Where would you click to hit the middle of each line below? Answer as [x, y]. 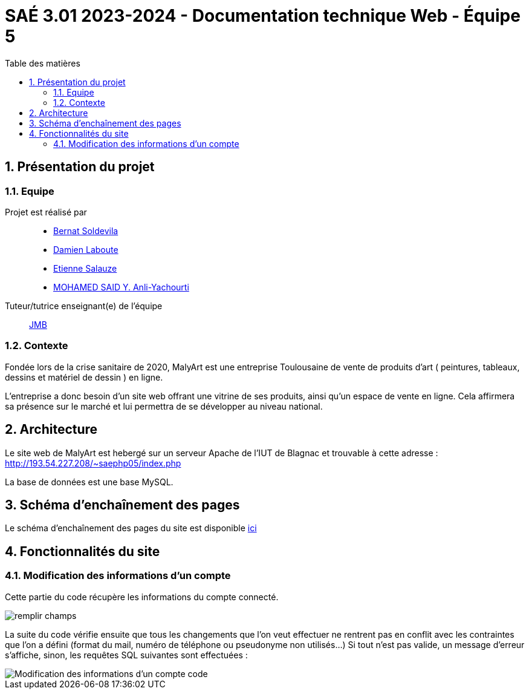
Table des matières [43, 63]
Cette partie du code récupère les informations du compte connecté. [142, 597]
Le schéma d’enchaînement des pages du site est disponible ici [131, 528]
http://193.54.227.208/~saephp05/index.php [93, 463]
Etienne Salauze [85, 268]
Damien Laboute [86, 249]
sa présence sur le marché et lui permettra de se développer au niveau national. [164, 406]
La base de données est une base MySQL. [89, 482]
